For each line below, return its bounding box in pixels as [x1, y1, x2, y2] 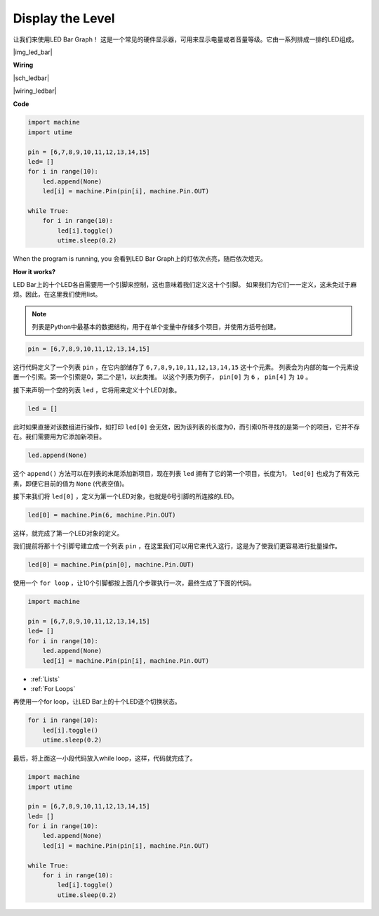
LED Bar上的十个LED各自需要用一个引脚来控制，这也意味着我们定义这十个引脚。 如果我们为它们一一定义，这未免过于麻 [13, 280, 357, 288]
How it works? [13, 267, 56, 276]
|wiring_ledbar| [13, 86, 57, 95]
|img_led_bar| [13, 48, 53, 56]
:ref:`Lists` [30, 675, 60, 683]
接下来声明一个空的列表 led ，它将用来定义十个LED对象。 [13, 385, 181, 394]
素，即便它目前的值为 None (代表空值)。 [13, 479, 128, 488]
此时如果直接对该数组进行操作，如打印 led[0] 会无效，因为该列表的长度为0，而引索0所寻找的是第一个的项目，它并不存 [13, 422, 361, 431]
